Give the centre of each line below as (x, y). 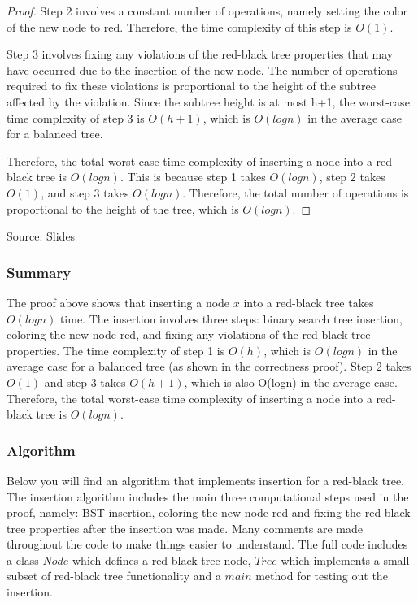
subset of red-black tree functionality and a (114, 576)
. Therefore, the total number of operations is (296, 192)
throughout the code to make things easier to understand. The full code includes (207, 544)
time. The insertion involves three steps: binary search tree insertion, (231, 318)
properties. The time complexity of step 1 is (116, 350)
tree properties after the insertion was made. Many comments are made (185, 528)
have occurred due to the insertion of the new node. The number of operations (202, 69)
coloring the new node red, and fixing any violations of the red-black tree (189, 334)
